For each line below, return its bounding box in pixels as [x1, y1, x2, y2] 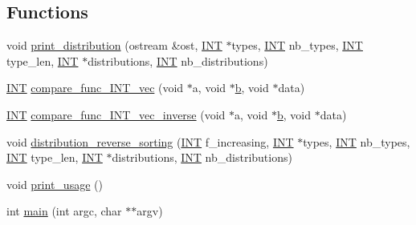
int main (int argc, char [6, 203, 122, 219]
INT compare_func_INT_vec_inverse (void [6, 106, 226, 123]
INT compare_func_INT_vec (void [6, 79, 184, 96]
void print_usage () [6, 175, 103, 192]
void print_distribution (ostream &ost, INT [6, 37, 222, 54]
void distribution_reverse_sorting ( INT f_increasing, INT [6, 133, 294, 150]
